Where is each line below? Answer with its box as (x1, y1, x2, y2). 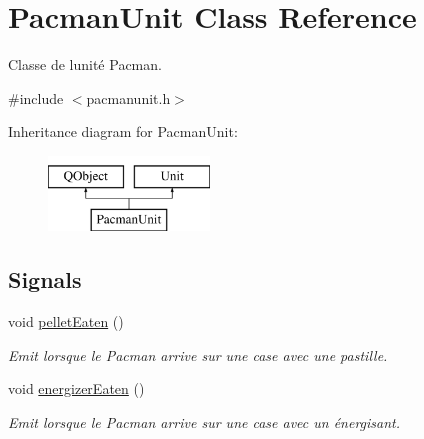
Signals (8, 264, 82, 295)
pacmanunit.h (86, 87, 171, 108)
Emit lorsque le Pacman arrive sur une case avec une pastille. (8, 344, 388, 365)
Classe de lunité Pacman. (8, 54, 162, 75)
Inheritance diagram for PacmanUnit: (8, 121, 238, 142)
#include (8, 87, 64, 108)
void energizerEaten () (8, 378, 145, 399)
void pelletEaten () (8, 311, 124, 332)
